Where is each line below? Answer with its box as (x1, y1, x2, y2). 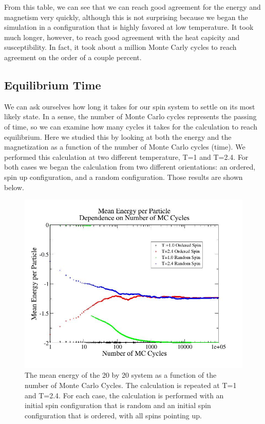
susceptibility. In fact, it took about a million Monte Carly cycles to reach (4, 42, 237, 52)
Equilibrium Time (4, 77, 101, 93)
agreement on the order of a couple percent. (4, 51, 142, 62)
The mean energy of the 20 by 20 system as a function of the (25, 370, 217, 380)
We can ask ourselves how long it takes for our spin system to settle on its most (4, 101, 255, 112)
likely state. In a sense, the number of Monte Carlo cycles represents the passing (4, 111, 257, 122)
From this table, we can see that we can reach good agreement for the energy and (4, 2, 261, 12)
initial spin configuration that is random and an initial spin (25, 400, 211, 411)
